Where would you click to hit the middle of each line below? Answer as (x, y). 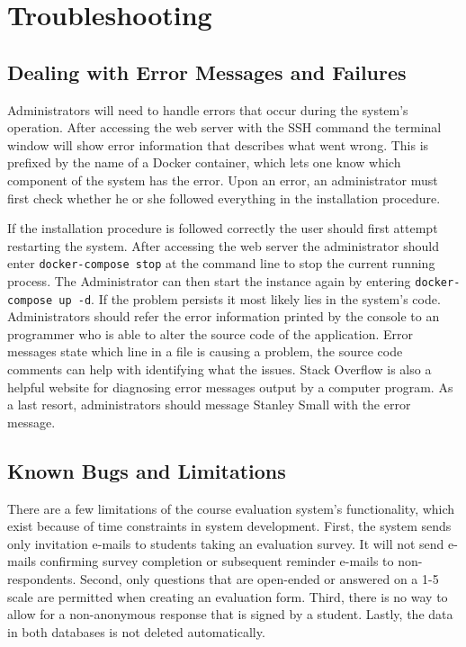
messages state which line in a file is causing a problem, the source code (205, 351)
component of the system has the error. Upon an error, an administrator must (223, 180)
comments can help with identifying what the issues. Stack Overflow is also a (220, 369)
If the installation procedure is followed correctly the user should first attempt (223, 228)
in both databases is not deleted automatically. (136, 631)
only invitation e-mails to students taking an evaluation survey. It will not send (226, 543)
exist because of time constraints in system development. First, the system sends (229, 526)
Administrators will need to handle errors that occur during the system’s (208, 109)
